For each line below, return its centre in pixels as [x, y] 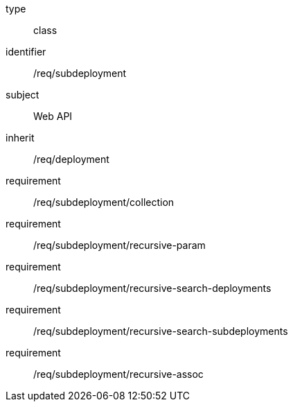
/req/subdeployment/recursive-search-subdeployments [161, 331]
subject [23, 95]
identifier [26, 52]
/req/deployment [71, 159]
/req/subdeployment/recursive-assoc [118, 374]
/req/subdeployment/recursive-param [119, 245]
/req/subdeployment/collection [104, 202]
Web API [53, 116]
